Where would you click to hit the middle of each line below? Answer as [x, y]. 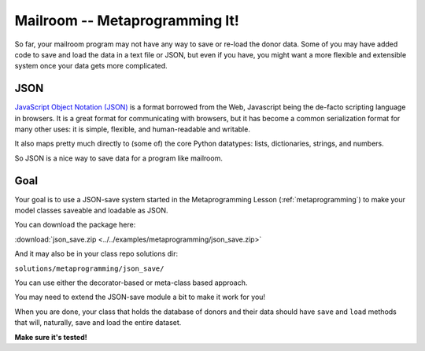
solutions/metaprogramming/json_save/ [89, 268]
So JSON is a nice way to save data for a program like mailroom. [119, 158]
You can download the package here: [75, 225]
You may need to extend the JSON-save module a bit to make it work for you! [140, 297]
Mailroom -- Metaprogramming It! [127, 20]
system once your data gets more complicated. [91, 66]
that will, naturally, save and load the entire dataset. [98, 323]
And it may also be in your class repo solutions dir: [96, 254]
